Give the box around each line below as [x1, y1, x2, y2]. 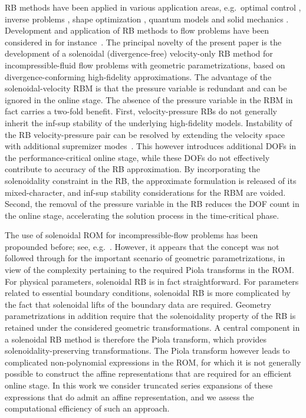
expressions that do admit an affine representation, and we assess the [5, 390, 254, 403]
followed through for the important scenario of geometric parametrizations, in [5, 252, 285, 264]
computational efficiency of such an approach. [5, 402, 170, 414]
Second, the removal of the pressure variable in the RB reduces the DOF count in [5, 198, 300, 210]
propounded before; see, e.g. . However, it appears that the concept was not [5, 240, 279, 252]
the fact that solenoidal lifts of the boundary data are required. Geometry [5, 298, 271, 310]
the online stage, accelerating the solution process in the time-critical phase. [5, 209, 279, 221]
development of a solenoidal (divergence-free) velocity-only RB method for [5, 47, 273, 60]
